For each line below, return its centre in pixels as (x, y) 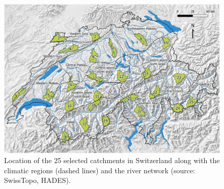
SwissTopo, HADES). (37, 180)
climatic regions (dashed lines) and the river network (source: (100, 170)
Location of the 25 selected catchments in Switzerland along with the (112, 160)
